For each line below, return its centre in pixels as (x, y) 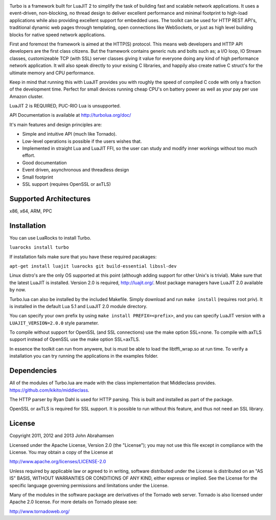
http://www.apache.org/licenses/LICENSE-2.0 (58, 462)
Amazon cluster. (27, 96)
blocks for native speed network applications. (57, 35)
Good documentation (44, 162)
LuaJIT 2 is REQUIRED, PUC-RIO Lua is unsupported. (65, 106)
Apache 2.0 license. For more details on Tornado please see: (73, 502)
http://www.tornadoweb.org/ (40, 511)
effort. (29, 156)
